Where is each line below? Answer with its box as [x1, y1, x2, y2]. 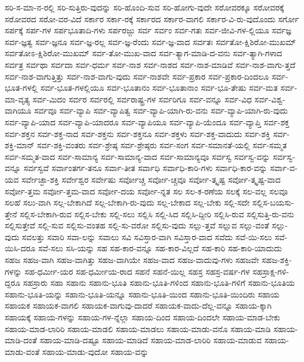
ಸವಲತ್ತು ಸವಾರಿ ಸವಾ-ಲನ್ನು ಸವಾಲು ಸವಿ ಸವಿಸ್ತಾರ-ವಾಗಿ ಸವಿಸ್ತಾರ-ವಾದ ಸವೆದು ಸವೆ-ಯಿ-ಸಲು [22, 230, 272, 243]
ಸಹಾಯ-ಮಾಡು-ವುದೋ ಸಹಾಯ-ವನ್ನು [42, 345, 149, 357]
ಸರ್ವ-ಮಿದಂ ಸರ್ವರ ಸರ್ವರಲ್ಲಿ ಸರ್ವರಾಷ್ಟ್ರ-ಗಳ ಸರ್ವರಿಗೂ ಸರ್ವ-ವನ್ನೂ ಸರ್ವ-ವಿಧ [32, 93, 252, 105]
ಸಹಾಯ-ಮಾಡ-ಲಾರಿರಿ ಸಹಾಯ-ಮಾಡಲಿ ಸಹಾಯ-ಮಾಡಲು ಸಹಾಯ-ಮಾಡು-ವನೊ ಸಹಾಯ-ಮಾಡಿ [5, 322, 271, 334]
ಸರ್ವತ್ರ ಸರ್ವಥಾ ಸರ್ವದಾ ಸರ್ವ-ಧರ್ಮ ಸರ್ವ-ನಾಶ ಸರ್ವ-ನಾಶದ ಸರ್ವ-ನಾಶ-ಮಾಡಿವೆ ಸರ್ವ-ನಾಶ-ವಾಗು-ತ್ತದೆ [5, 58, 296, 70]
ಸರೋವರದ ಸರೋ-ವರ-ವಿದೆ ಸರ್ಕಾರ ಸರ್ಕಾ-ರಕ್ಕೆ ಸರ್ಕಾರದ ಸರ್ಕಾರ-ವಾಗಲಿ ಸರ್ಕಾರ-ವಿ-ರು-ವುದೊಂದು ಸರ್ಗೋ [5, 12, 299, 25]
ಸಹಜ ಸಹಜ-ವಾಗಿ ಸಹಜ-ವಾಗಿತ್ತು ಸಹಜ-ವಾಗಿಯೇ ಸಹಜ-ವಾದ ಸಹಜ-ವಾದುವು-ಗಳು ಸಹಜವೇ [5, 254, 259, 266]
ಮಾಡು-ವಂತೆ [5, 345, 40, 357]
